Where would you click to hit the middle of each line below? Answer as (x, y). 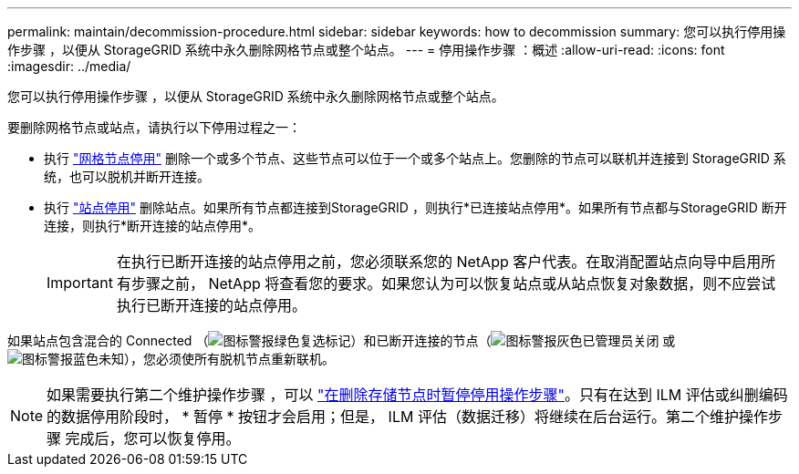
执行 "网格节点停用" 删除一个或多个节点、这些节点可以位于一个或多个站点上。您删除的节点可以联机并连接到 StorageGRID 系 (415, 158)
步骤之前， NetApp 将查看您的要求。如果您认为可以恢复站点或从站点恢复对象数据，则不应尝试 (453, 283)
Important (80, 283)
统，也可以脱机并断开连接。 (127, 176)
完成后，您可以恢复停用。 (153, 438)
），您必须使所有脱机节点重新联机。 (229, 359)
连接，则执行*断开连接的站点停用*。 (153, 226)
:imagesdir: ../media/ (69, 66)
